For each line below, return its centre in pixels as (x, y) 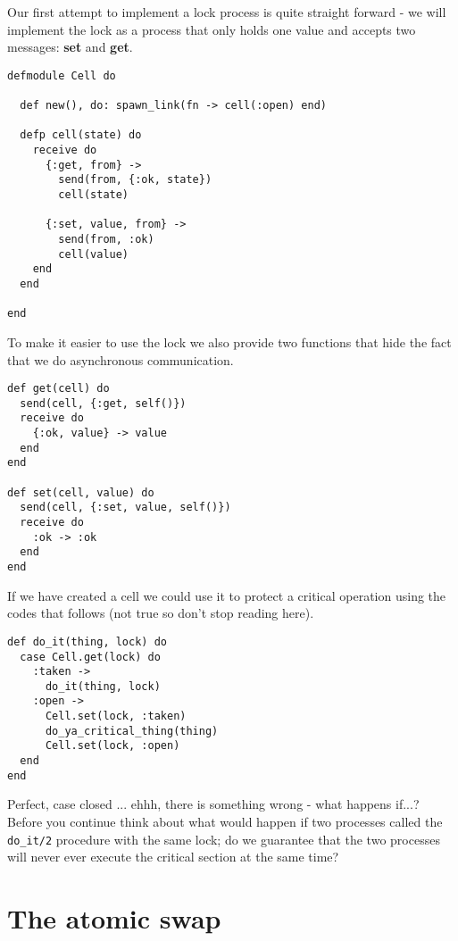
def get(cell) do (58, 389)
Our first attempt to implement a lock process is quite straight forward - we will (227, 12)
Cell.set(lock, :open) (112, 746)
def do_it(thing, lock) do (87, 641)
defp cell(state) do (81, 135)
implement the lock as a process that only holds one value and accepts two (212, 29)
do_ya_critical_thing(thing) (132, 731)
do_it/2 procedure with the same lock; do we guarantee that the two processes (224, 839)
